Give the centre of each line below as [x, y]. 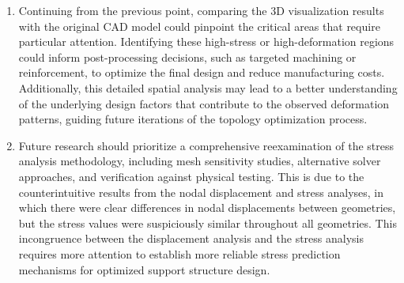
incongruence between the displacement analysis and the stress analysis [191, 238]
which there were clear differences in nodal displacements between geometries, [207, 208]
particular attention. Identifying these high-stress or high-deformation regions [206, 42]
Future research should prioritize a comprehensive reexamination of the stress [206, 145]
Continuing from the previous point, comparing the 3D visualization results [201, 10]
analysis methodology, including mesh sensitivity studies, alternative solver [200, 161]
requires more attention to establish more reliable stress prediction [179, 253]
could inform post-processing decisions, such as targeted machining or [187, 57]
